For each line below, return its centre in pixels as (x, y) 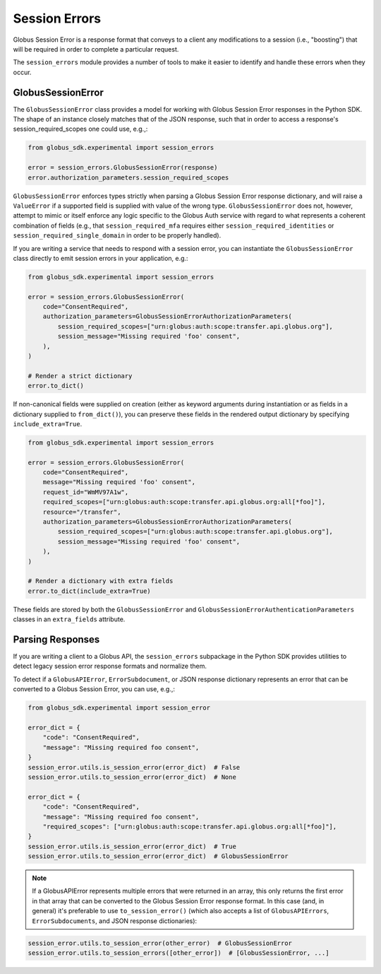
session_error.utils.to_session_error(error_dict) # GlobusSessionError (158, 856)
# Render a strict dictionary (80, 376)
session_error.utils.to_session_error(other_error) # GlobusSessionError (160, 943)
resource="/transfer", (82, 512)
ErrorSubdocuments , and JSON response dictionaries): (115, 921)
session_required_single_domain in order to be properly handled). (117, 235)
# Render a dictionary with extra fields (101, 581)
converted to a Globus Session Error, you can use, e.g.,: (94, 689)
